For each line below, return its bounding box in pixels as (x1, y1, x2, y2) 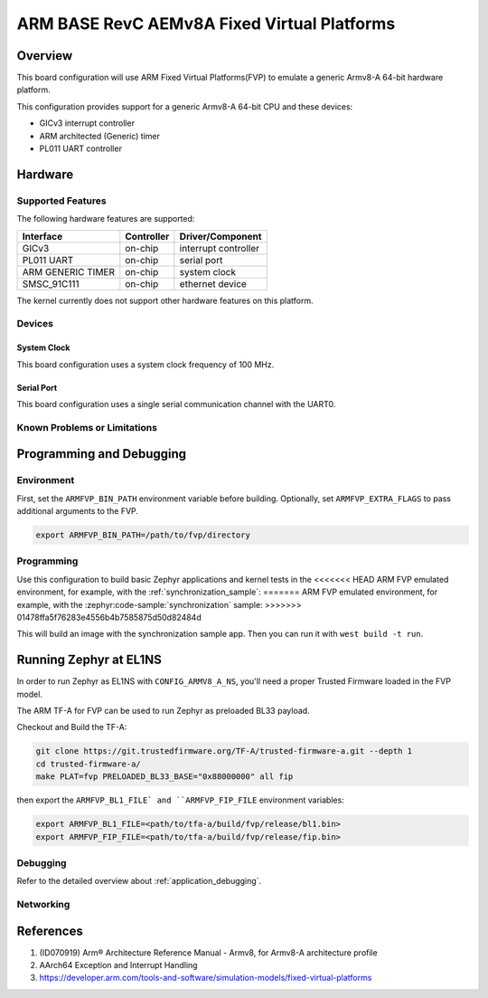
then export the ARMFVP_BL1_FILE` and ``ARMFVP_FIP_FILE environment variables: (16, 794, 345, 805)
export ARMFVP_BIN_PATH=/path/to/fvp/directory (35, 530, 250, 540)
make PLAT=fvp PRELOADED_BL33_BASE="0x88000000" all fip (35, 772, 294, 782)
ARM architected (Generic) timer (39, 130, 161, 141)
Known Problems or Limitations (16, 421, 158, 433)
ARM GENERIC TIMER (22, 265, 116, 278)
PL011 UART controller (39, 143, 122, 154)
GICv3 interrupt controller (39, 118, 136, 128)
